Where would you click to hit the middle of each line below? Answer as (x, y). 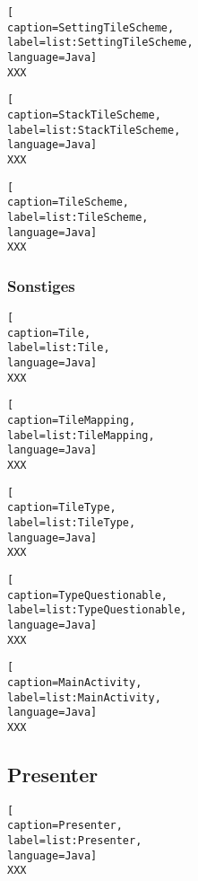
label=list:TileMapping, (81, 435)
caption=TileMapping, (72, 420)
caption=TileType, (62, 508)
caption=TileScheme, (69, 203)
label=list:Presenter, (75, 840)
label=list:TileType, (72, 522)
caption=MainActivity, (75, 682)
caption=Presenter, (65, 826)
